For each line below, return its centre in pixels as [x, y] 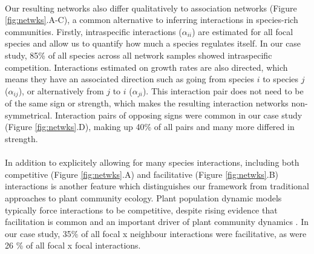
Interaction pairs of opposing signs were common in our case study [178, 115]
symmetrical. [29, 115]
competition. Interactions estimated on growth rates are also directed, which [146, 67]
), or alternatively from [61, 90]
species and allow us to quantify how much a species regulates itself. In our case [153, 43]
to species [281, 79]
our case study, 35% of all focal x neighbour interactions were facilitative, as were [156, 233]
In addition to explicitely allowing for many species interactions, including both [152, 162]
